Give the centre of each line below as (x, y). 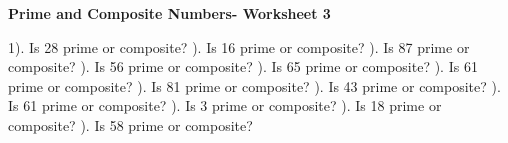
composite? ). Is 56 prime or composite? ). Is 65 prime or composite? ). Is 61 (243, 66)
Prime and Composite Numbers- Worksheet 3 (169, 13)
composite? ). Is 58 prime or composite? (130, 124)
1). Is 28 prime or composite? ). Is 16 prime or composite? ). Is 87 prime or (239, 46)
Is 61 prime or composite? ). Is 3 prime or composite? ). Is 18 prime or (225, 105)
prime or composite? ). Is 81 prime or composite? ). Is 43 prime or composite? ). (254, 85)
